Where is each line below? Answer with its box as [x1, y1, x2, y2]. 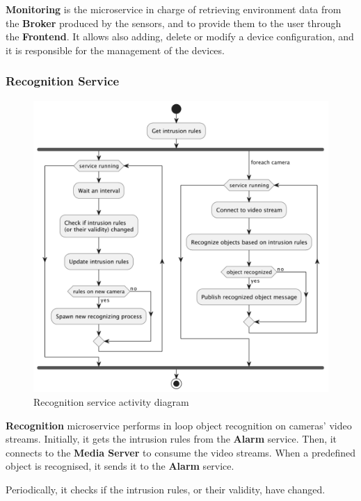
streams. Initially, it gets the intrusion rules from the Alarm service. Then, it [6, 432, 337, 446]
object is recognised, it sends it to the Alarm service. [6, 459, 234, 473]
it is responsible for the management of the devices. [6, 42, 225, 57]
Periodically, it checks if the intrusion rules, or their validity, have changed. [6, 482, 326, 496]
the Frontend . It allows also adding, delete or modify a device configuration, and [6, 29, 354, 44]
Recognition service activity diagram [33, 394, 189, 409]
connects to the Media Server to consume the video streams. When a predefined [6, 445, 355, 459]
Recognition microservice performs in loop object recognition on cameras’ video [6, 418, 352, 432]
